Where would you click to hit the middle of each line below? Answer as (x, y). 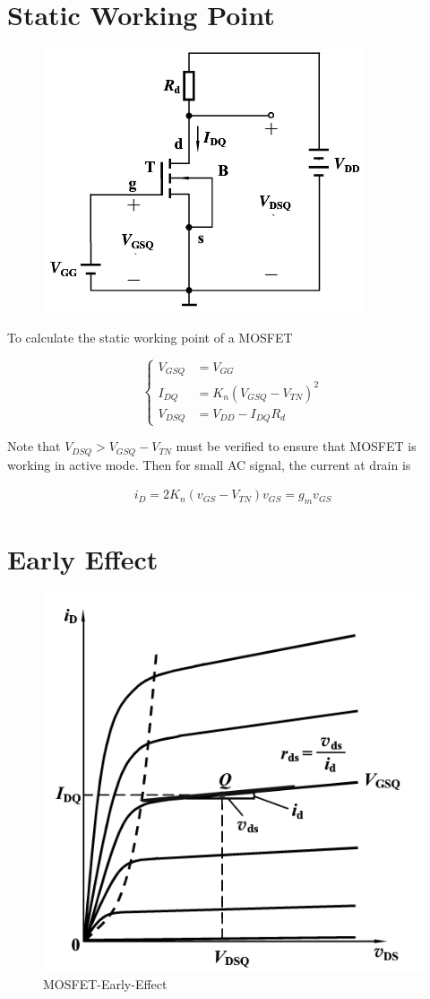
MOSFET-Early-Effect (105, 984)
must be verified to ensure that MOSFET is (296, 446)
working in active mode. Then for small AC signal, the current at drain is (209, 464)
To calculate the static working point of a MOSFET (150, 337)
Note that (34, 446)
